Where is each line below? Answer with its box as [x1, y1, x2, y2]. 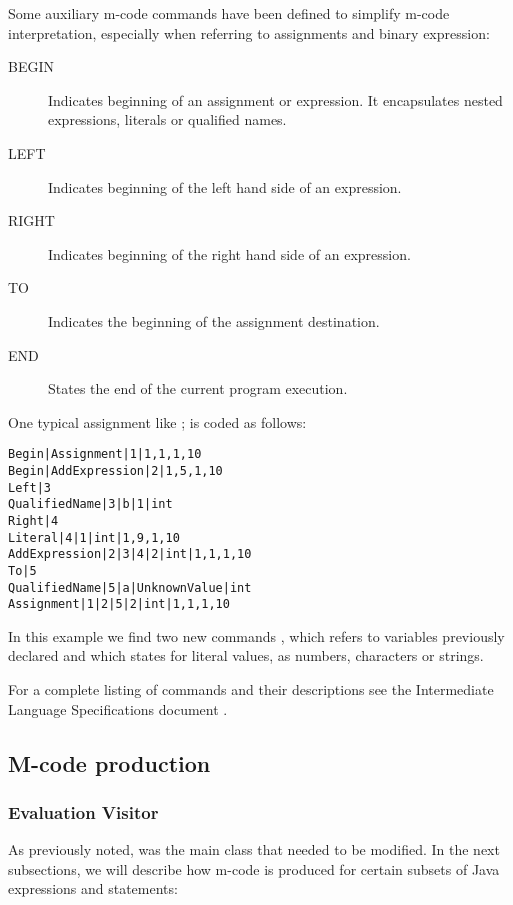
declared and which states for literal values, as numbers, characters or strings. [8, 645, 484, 666]
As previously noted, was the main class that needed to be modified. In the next [8, 839, 500, 860]
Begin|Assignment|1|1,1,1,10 [8, 447, 202, 462]
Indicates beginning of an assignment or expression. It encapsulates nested [48, 89, 503, 110]
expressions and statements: [8, 878, 178, 899]
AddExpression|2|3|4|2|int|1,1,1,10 [8, 547, 252, 562]
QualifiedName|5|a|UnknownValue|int [8, 580, 252, 595]
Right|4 [8, 513, 59, 528]
